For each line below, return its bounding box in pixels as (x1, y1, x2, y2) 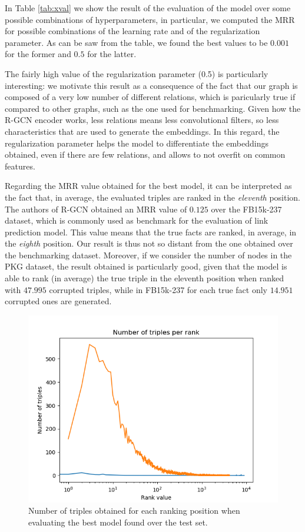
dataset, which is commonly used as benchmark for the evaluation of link (5, 214, 268, 227)
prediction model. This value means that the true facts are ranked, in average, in (5, 225, 297, 238)
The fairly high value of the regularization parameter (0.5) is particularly (5, 67, 268, 79)
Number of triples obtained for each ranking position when (28, 504, 240, 517)
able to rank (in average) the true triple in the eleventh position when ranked (5, 272, 284, 284)
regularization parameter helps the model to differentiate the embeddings (5, 137, 268, 149)
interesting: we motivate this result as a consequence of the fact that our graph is (5, 79, 298, 91)
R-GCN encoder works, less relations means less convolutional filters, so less (5, 114, 279, 126)
